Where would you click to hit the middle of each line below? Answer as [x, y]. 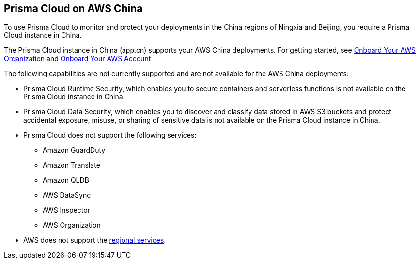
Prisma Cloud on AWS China [73, 8]
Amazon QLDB [66, 180]
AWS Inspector [66, 210]
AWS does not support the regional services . [95, 240]
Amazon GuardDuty [74, 150]
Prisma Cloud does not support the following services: [110, 135]
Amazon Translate [71, 165]
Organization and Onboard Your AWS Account [78, 59]
